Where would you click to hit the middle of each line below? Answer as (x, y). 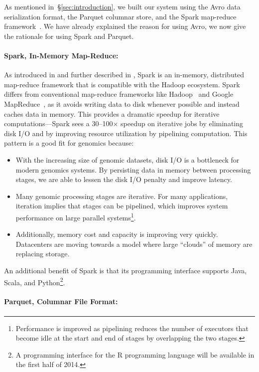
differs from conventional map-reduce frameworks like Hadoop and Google (119, 94)
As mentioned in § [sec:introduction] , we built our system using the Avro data (122, 6)
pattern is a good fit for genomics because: (69, 143)
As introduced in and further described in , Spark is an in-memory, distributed (124, 75)
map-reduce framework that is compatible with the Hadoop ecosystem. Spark (122, 84)
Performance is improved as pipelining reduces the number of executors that (132, 328)
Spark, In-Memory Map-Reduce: (61, 55)
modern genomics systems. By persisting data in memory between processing (133, 169)
